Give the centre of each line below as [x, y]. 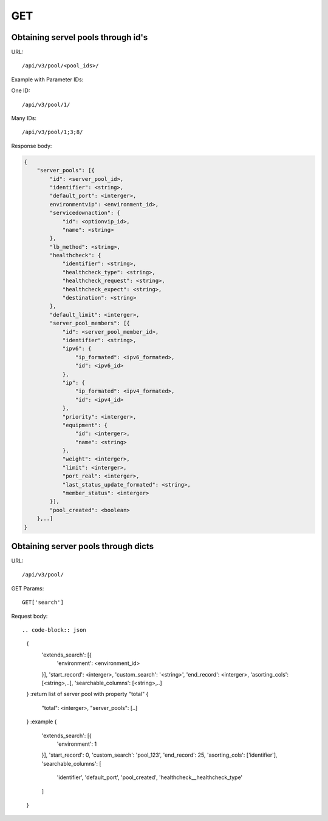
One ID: [21, 90]
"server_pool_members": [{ [90, 323]
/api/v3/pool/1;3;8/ [53, 132]
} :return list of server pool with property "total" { [87, 694]
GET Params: [28, 588]
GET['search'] [43, 603]
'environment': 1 [77, 744]
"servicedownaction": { [85, 213]
